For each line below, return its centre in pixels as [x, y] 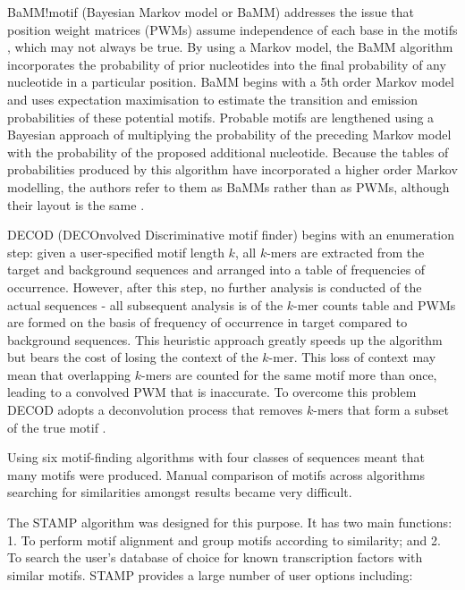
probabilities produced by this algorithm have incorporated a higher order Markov [232, 169]
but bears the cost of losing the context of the [133, 357]
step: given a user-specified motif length [116, 252]
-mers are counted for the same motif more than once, [289, 374]
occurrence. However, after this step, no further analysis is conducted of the [215, 287]
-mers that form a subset [381, 410]
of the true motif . [57, 427]
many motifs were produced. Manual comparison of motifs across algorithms [216, 474]
